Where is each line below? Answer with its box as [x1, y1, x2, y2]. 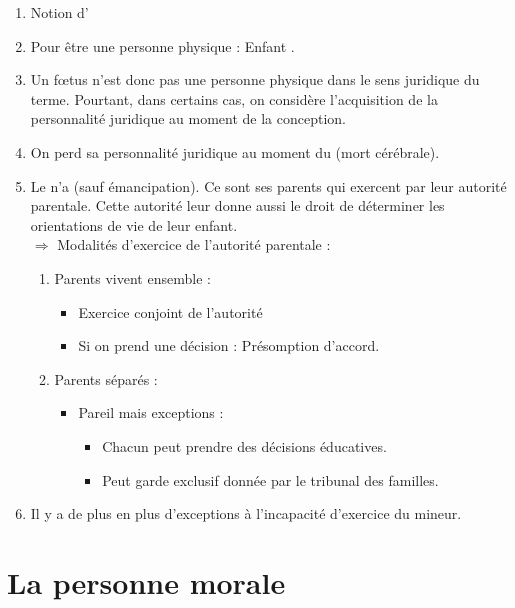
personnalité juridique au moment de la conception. [30, 108, 346, 129]
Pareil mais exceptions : [78, 402, 224, 423]
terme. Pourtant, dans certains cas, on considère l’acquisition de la [30, 88, 438, 109]
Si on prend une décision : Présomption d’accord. [78, 335, 380, 356]
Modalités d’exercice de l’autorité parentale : [57, 234, 331, 255]
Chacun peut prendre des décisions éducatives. [102, 435, 387, 456]
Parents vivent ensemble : [54, 267, 211, 288]
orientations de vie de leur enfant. [30, 214, 238, 235]
